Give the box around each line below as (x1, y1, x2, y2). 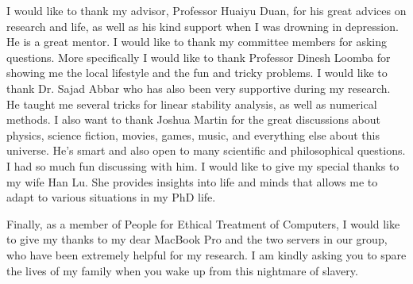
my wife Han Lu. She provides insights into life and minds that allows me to (6, 173, 378, 190)
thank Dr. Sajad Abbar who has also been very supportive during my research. (6, 79, 391, 96)
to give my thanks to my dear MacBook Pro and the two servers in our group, (6, 231, 388, 248)
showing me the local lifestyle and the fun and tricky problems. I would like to (6, 64, 388, 81)
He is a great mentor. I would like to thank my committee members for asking (6, 33, 388, 50)
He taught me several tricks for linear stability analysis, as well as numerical (6, 95, 377, 112)
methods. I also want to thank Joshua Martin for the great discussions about (6, 111, 381, 128)
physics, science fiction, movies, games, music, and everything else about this (6, 126, 380, 143)
